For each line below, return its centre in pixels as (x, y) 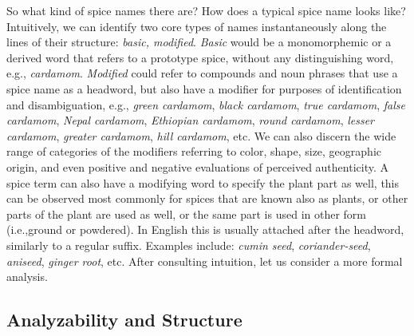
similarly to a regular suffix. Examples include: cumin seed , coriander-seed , (189, 245)
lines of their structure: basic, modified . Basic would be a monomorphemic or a (199, 42)
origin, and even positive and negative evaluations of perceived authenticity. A (197, 166)
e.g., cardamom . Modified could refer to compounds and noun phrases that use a (202, 73)
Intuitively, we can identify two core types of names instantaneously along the (197, 26)
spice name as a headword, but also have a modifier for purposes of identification (204, 88)
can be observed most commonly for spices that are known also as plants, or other (207, 198)
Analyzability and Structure (124, 320)
